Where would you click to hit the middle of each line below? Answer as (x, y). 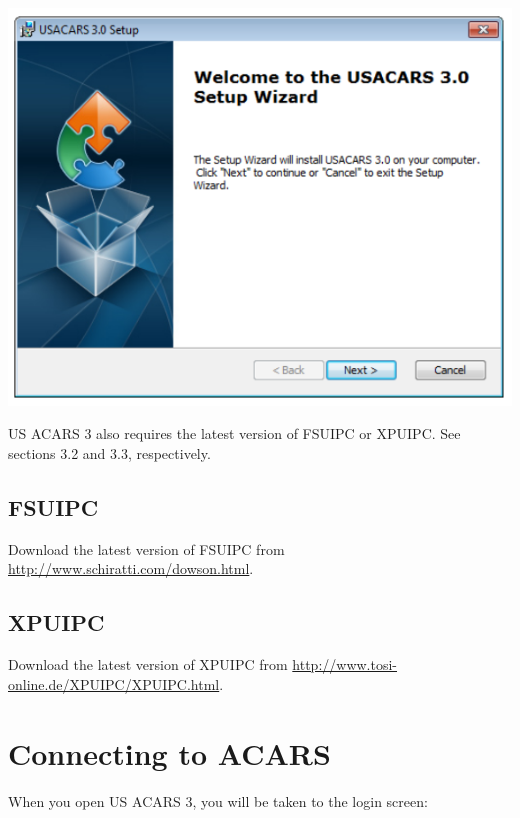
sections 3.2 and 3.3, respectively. (109, 453)
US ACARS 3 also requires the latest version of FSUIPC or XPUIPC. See (234, 433)
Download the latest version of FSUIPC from (146, 548)
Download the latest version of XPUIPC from (148, 664)
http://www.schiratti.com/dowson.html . (131, 568)
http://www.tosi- (345, 664)
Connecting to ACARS (169, 752)
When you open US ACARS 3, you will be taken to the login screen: (218, 800)
